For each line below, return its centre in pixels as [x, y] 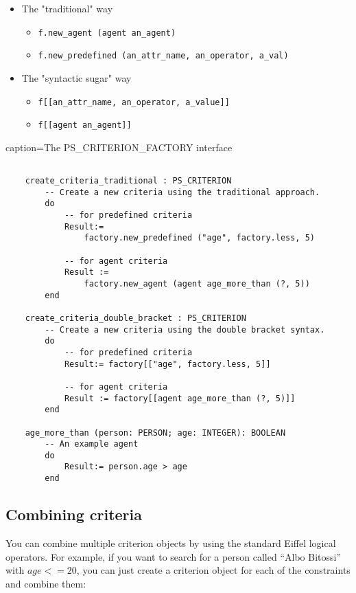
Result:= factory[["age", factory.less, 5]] [167, 364]
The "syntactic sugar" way [76, 77]
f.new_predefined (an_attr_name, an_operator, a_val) [163, 56]
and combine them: [46, 583]
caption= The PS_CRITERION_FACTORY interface [119, 147]
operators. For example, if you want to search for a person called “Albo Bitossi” [174, 556]
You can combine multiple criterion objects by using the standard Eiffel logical [171, 542]
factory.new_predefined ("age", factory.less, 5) [200, 238]
